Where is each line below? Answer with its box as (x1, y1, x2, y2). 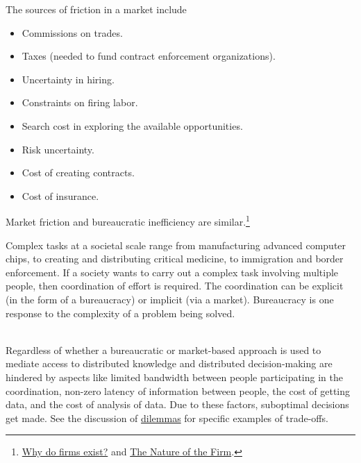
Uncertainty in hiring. (22, 71, 115, 86)
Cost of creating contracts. (22, 165, 135, 180)
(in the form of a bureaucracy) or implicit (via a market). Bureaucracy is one (6, 292, 334, 306)
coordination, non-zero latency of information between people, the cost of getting (6, 383, 351, 398)
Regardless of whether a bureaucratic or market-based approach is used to (6, 342, 321, 357)
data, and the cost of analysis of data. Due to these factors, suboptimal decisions (6, 397, 349, 412)
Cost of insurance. (22, 188, 99, 203)
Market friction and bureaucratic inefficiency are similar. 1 (6, 212, 250, 228)
